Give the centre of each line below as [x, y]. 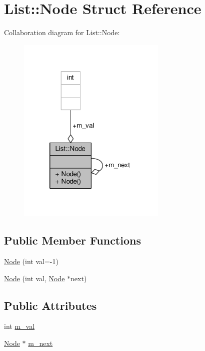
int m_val [19, 326]
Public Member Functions [72, 240]
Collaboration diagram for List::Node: [62, 32]
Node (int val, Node [34, 278]
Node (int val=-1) [31, 261]
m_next [40, 343]
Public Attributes [50, 305]
